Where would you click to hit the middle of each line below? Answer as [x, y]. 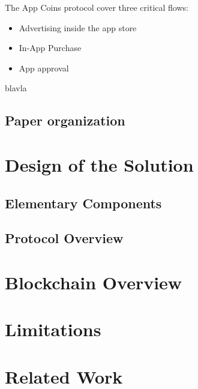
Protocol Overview [64, 238]
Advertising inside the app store [78, 27]
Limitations [53, 329]
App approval [44, 68]
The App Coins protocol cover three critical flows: [97, 7]
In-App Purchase [50, 48]
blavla [16, 88]
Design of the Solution [99, 164]
